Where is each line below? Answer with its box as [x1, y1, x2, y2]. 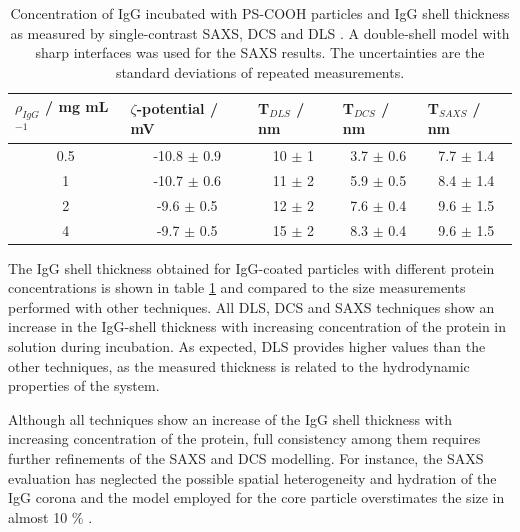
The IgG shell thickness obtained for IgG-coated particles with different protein [8, 257, 495, 278]
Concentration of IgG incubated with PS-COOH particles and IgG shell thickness [10, 3, 510, 23]
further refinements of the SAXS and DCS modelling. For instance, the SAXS [8, 447, 484, 468]
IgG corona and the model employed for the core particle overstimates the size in [8, 487, 505, 508]
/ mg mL [45, 96, 109, 117]
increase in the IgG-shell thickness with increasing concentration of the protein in [8, 316, 507, 337]
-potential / [136, 97, 218, 118]
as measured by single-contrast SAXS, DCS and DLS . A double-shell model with [10, 22, 510, 43]
